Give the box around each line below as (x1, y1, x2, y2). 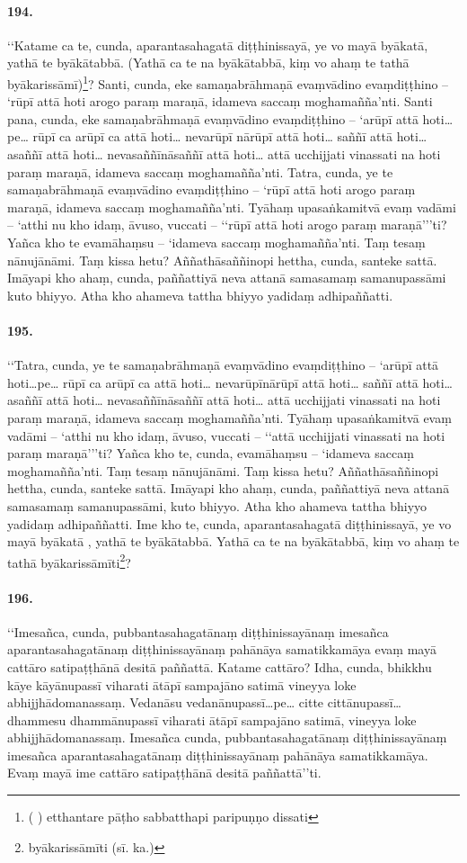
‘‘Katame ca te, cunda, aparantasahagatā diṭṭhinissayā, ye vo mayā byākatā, (7, 35, 428, 54)
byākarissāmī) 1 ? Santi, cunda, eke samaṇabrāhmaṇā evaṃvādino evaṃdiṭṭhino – (7, 71, 449, 93)
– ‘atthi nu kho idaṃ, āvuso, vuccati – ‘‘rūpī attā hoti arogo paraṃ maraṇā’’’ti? (7, 215, 447, 234)
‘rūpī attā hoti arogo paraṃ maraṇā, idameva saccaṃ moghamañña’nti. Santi (7, 92, 433, 111)
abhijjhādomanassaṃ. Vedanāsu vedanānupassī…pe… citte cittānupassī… (7, 693, 401, 712)
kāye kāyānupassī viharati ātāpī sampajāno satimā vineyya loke (7, 675, 357, 694)
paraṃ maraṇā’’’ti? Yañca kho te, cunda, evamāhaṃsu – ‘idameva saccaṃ (7, 444, 414, 463)
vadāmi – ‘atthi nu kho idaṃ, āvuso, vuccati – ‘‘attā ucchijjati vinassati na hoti (7, 426, 445, 445)
